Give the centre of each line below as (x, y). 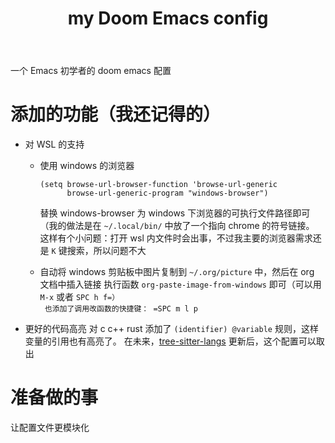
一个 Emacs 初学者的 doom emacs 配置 (91, 71)
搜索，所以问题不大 (106, 251)
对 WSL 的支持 (54, 144)
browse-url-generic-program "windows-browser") (167, 193)
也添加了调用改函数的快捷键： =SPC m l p (121, 309)
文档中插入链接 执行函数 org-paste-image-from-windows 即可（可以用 (180, 284)
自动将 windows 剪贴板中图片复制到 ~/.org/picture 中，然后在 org (177, 272)
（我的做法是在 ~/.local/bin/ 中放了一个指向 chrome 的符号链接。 (177, 226)
